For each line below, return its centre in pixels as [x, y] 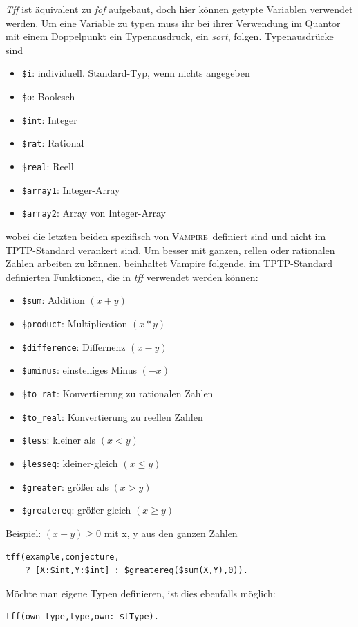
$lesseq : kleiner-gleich [70, 463]
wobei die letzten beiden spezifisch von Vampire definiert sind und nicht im [166, 236]
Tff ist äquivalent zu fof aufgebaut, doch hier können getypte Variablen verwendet [179, 9]
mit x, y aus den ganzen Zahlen [171, 533]
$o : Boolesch [48, 97]
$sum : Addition [53, 300]
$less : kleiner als [59, 440]
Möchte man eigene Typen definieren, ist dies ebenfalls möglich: [141, 593]
